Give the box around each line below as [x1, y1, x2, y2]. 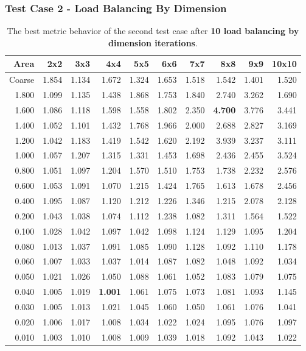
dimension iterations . [108, 36, 198, 49]
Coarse [9, 73, 35, 86]
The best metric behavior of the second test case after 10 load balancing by [7, 24, 299, 37]
